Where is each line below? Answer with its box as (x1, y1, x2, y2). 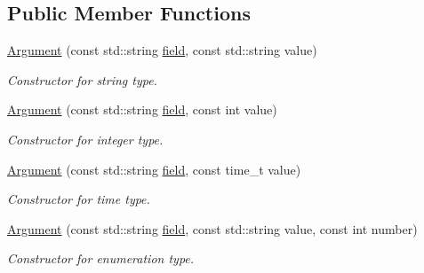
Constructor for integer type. (7, 129, 164, 148)
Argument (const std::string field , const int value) (7, 100, 277, 119)
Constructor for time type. (7, 190, 150, 208)
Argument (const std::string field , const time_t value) (7, 160, 301, 178)
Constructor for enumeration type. (7, 249, 195, 268)
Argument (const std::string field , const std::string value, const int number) (7, 219, 418, 238)
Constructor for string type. (7, 70, 157, 89)
